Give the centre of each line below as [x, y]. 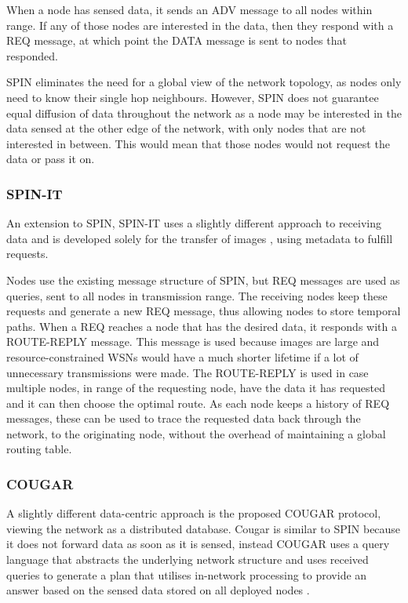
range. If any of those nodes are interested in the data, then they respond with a [200, 25]
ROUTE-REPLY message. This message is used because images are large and [193, 341]
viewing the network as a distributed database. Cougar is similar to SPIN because [204, 528]
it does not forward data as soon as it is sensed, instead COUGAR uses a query [198, 544]
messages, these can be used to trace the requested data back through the [184, 418]
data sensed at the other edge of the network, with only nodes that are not [186, 128]
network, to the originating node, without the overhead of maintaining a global [196, 433]
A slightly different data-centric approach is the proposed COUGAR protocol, [194, 513]
